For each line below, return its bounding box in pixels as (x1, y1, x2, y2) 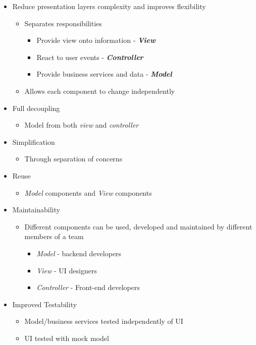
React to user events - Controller (36, 51, 143, 62)
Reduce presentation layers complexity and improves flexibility (12, 1, 206, 11)
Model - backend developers (36, 248, 122, 258)
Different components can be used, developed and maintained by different (24, 221, 252, 232)
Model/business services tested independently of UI (24, 316, 183, 326)
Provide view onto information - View (36, 35, 156, 45)
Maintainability (12, 204, 60, 215)
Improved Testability (12, 299, 77, 309)
